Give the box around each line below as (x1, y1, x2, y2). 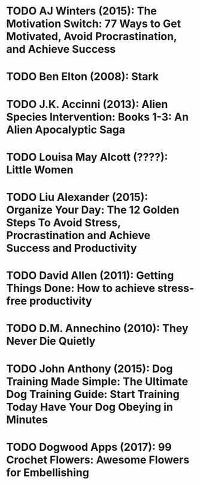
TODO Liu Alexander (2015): (6, 190, 149, 204)
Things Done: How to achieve (6, 282, 156, 295)
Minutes (6, 412, 48, 426)
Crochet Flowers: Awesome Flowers (6, 453, 190, 466)
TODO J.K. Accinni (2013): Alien (6, 97, 168, 111)
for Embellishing (6, 466, 90, 479)
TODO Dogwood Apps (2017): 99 (6, 440, 172, 454)
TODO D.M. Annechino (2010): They (6, 322, 189, 335)
